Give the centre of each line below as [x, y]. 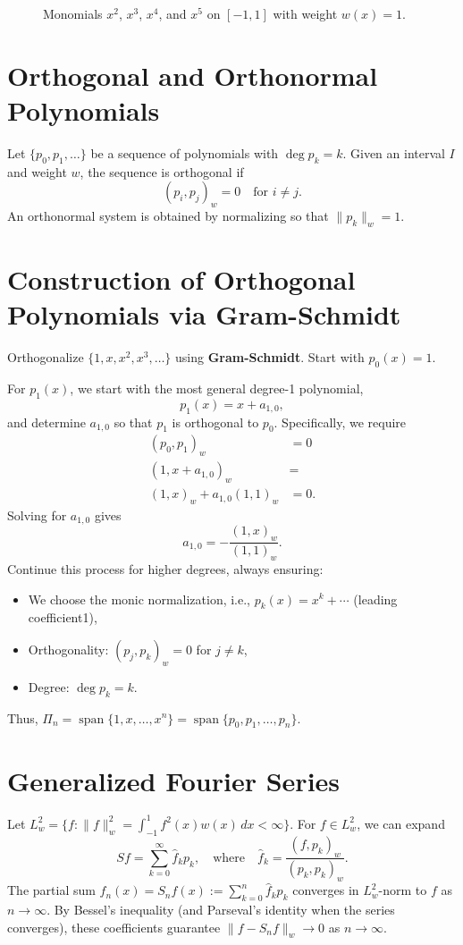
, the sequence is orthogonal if [162, 171]
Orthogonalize [46, 357]
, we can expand [401, 823]
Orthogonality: [68, 649]
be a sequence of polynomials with [185, 152]
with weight [305, 13]
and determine [46, 422]
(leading [375, 599]
